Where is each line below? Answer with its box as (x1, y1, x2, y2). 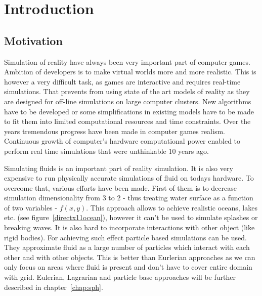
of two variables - (4, 202, 58, 213)
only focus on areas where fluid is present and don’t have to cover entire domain (4, 262, 252, 272)
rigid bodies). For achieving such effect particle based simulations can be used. (4, 232, 247, 242)
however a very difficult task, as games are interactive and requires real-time (4, 76, 241, 87)
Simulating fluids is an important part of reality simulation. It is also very (4, 162, 233, 173)
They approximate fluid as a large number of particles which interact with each (4, 242, 250, 252)
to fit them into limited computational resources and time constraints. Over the (4, 116, 251, 126)
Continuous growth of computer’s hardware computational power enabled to (4, 136, 241, 146)
